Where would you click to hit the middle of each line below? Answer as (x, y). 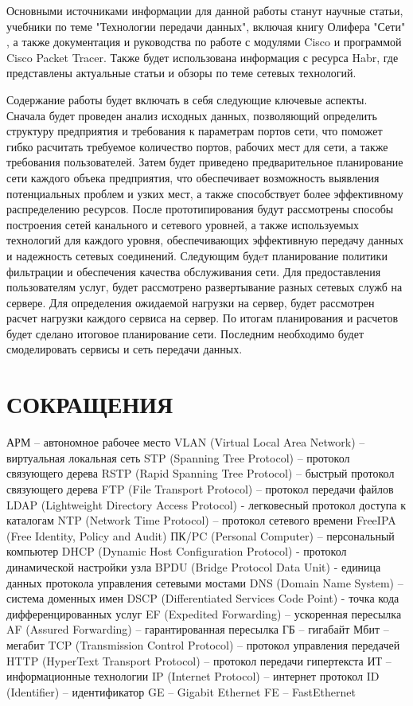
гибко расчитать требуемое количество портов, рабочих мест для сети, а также (197, 146)
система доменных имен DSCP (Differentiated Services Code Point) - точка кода (203, 598)
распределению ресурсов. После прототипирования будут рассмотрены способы (200, 209)
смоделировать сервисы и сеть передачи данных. (125, 349)
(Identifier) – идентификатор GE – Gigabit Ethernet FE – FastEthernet (181, 691)
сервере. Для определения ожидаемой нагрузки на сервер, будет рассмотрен (191, 302)
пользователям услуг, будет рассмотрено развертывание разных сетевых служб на (205, 287)
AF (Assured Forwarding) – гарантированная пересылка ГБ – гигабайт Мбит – (198, 629)
